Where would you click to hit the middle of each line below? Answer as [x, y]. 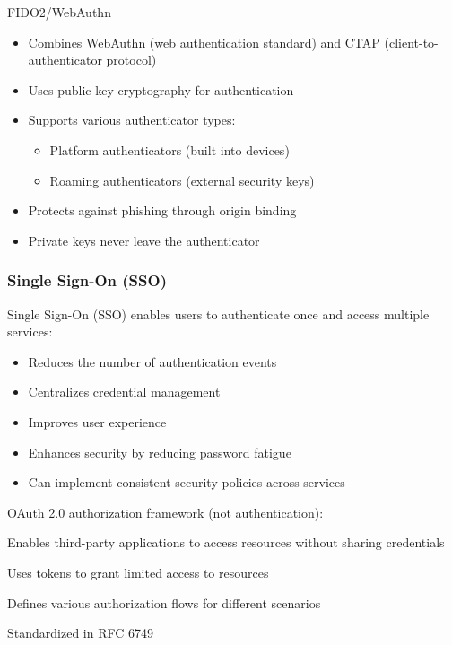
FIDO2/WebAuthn [59, 12]
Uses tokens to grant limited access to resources [138, 572]
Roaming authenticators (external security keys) [182, 180]
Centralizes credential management [124, 392]
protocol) [131, 60]
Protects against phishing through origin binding [162, 210]
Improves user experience [97, 421]
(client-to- [411, 42]
